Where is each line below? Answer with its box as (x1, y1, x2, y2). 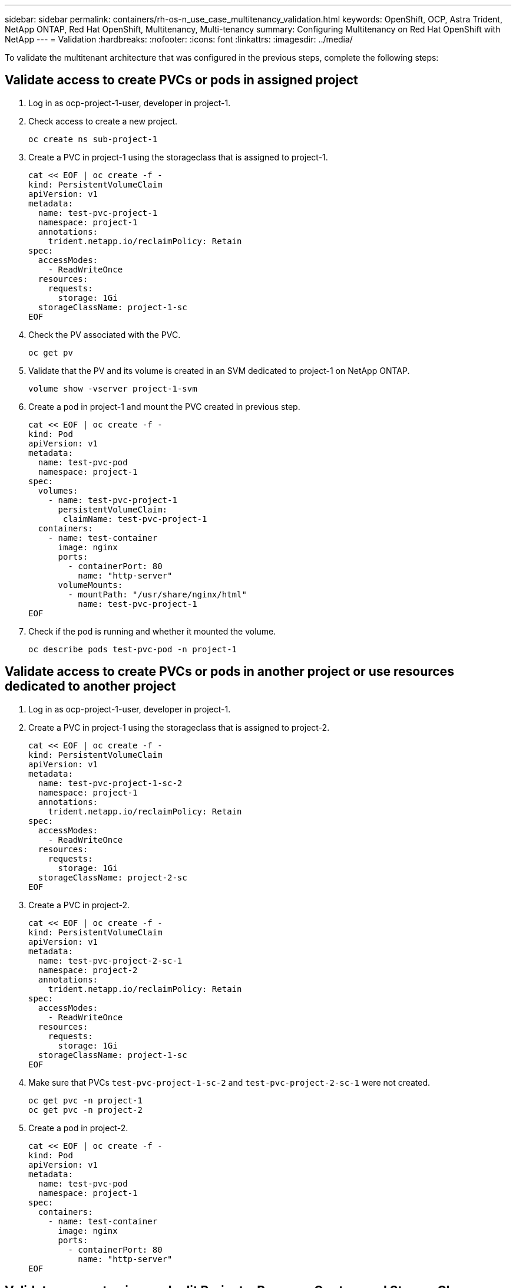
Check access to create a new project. (28, 116, 178, 126)
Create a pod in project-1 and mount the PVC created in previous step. (28, 401, 300, 412)
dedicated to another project (5, 679, 176, 694)
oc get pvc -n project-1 (28, 1095, 143, 1105)
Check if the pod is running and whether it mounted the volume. (28, 626, 276, 636)
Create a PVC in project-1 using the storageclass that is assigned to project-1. (28, 152, 328, 162)
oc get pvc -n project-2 (28, 1105, 143, 1115)
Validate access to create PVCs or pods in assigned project (5, 73, 358, 88)
